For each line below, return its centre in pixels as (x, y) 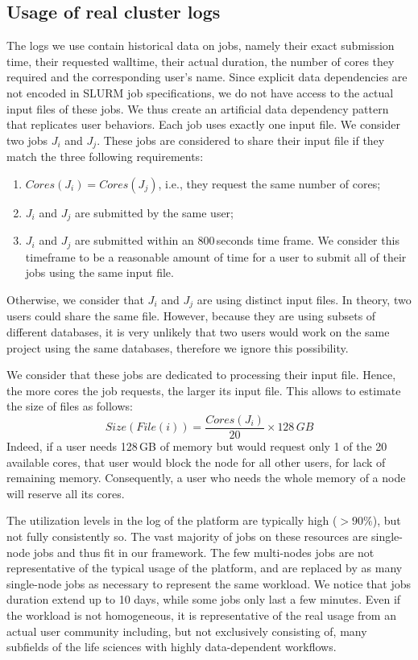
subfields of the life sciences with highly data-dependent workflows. (172, 647)
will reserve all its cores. (66, 493)
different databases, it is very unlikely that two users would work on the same (198, 331)
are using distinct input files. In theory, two (304, 299)
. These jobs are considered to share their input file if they (241, 140)
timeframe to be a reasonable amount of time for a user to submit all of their (216, 256)
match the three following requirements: (105, 157)
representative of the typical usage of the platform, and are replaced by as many (205, 568)
